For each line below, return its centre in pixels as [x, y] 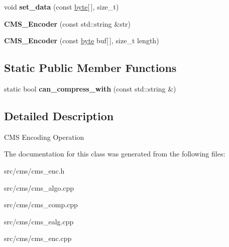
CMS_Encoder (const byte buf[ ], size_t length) [82, 40]
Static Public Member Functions [90, 68]
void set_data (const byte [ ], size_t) [62, 7]
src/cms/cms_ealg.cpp [39, 221]
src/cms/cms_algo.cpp [39, 187]
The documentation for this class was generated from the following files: [115, 154]
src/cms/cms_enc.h [34, 170]
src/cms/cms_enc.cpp [38, 238]
